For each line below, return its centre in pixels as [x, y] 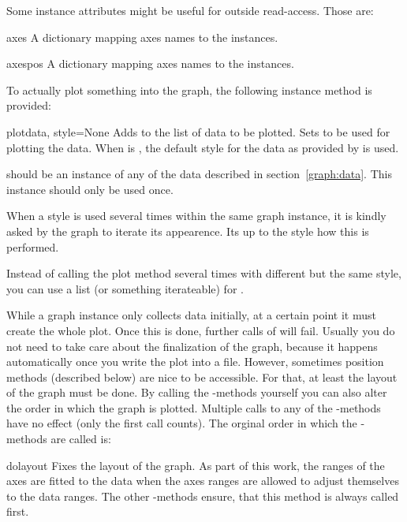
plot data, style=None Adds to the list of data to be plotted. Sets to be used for [198, 131]
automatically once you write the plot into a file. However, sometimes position [195, 362]
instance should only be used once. [90, 189]
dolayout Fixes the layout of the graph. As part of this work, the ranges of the [196, 465]
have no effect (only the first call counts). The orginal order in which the [182, 423]
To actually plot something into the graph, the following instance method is [189, 89]
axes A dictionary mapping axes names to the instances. [142, 37]
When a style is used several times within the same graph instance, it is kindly [196, 216]
